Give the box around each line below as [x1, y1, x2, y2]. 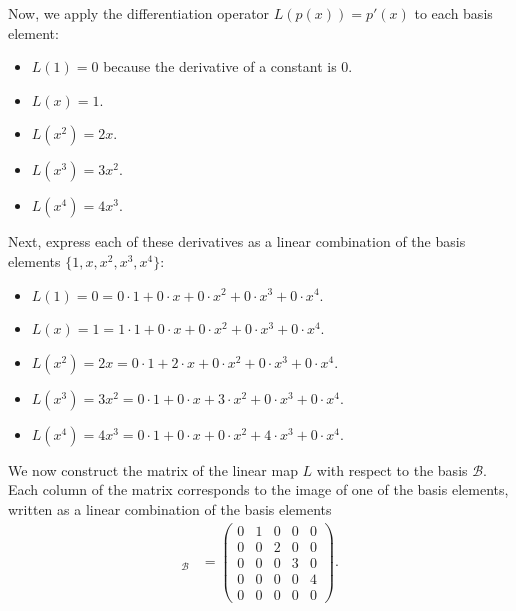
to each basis [414, 3, 493, 23]
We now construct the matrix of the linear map [8, 459, 298, 480]
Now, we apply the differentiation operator [8, 3, 270, 23]
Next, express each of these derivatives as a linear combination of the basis [8, 231, 466, 252]
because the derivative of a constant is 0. [103, 56, 353, 77]
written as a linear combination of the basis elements [8, 498, 332, 519]
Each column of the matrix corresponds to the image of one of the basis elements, [8, 479, 509, 500]
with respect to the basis [316, 459, 468, 480]
